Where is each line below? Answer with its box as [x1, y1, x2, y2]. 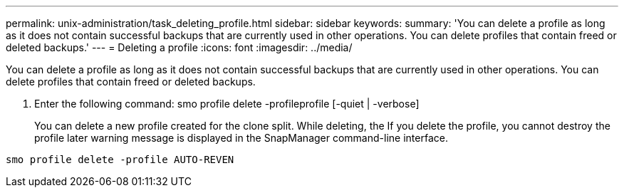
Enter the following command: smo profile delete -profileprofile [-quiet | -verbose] [34, 98, 420, 110]
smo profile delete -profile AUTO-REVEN [6, 154, 234, 165]
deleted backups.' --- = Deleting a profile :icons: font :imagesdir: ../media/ [6, 41, 353, 53]
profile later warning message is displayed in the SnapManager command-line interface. [34, 132, 448, 144]
